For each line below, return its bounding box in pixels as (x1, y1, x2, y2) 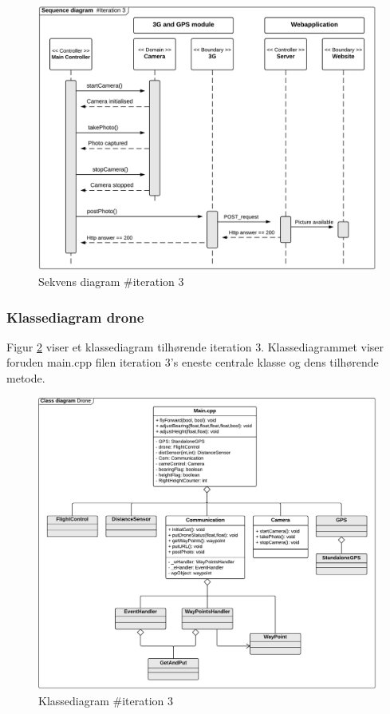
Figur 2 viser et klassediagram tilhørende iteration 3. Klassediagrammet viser (6, 338, 384, 355)
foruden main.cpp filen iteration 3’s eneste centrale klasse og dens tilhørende (6, 354, 379, 371)
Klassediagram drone (6, 307, 144, 327)
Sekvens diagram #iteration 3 (38, 273, 184, 290)
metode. (6, 370, 45, 387)
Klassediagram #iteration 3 (38, 692, 174, 708)
